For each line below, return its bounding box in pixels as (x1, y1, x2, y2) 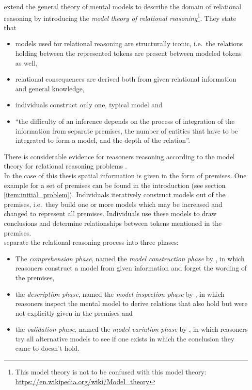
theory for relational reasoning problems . (4, 161, 127, 171)
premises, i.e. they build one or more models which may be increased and (4, 199, 222, 209)
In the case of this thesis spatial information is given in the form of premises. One (4, 170, 247, 180)
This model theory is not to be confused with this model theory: (15, 367, 206, 377)
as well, (15, 57, 37, 68)
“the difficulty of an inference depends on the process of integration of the (15, 116, 235, 126)
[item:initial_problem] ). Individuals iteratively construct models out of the (4, 189, 225, 200)
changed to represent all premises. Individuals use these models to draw (4, 208, 217, 219)
